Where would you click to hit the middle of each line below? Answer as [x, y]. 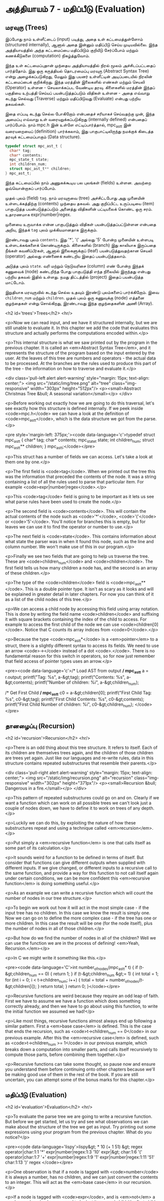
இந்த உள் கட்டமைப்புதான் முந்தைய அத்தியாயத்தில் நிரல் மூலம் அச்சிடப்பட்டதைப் [80, 65]
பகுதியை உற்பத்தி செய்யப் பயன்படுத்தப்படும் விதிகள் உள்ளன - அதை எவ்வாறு [77, 93]
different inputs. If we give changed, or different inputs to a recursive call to [81, 867]
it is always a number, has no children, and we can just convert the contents [82, 1177]
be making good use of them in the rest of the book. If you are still [72, 1074]
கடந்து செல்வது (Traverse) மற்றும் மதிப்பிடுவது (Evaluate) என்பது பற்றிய [73, 98]
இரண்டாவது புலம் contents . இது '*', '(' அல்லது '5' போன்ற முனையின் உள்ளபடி [79, 240]
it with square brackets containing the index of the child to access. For [76, 619]
